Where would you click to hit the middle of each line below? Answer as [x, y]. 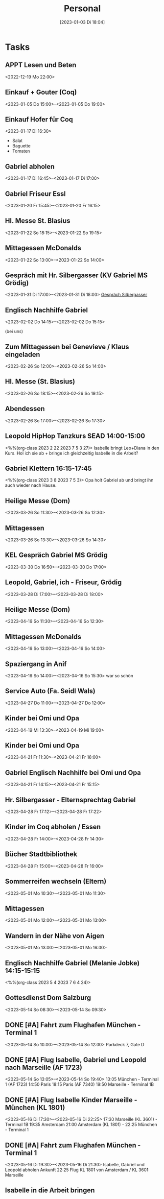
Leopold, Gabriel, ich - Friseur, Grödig [63, 583]
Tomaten [21, 151]
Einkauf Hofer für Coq [39, 119]
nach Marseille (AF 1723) [44, 1067]
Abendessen [25, 409]
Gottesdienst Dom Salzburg [48, 998]
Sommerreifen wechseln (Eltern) [56, 881]
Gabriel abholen [30, 166]
